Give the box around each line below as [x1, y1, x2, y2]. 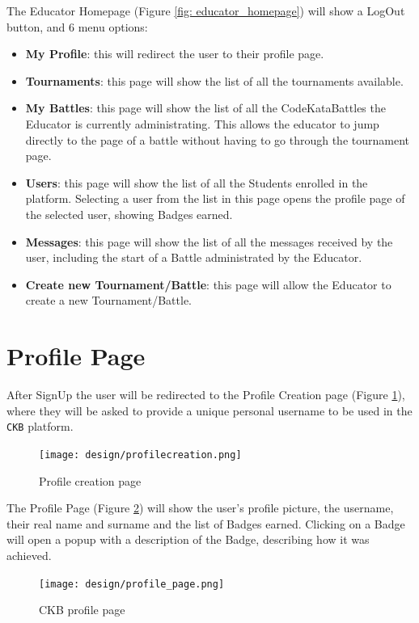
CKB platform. [6, 418, 74, 435]
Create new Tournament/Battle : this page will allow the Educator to [25, 276, 391, 293]
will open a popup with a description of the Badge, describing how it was [6, 531, 370, 548]
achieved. [6, 546, 52, 563]
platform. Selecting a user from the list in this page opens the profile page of [25, 190, 405, 207]
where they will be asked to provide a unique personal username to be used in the [6, 402, 413, 419]
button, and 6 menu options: [6, 18, 148, 35]
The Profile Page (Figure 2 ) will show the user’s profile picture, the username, [6, 499, 394, 516]
